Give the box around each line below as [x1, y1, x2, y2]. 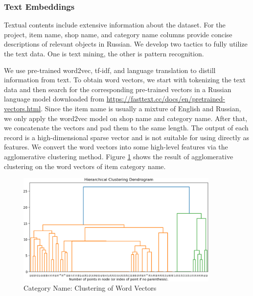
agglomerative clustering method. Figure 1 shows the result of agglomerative [4, 151, 233, 161]
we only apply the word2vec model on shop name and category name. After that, [4, 113, 248, 123]
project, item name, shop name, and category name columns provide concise [4, 29, 232, 39]
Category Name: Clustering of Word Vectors [23, 283, 157, 293]
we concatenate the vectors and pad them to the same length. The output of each [4, 123, 249, 133]
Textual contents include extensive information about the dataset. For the [4, 20, 226, 30]
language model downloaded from [4, 94, 105, 104]
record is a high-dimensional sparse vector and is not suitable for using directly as [4, 132, 249, 142]
